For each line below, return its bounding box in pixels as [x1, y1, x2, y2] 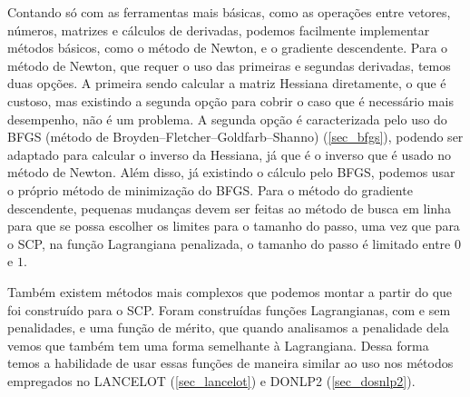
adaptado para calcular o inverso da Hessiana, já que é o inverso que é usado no [7, 144, 451, 164]
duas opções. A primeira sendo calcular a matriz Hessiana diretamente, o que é [7, 74, 446, 93]
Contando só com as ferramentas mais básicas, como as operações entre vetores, [7, 3, 451, 21]
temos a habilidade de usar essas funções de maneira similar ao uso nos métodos [7, 353, 454, 372]
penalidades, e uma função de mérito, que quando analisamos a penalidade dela [7, 318, 449, 337]
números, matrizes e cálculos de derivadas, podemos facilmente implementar [7, 20, 430, 39]
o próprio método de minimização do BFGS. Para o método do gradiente [7, 180, 413, 199]
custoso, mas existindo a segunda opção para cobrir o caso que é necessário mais [7, 91, 454, 110]
